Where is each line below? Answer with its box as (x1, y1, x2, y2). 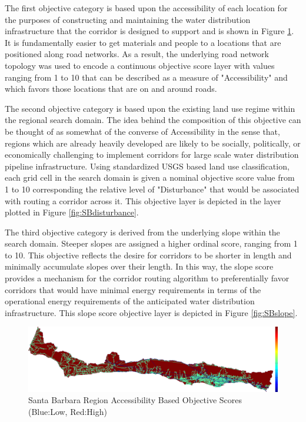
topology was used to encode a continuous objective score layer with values (5, 59, 275, 71)
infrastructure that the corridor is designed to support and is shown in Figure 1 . (5, 25, 294, 37)
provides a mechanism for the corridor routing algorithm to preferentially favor (5, 272, 290, 284)
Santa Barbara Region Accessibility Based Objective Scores (28, 394, 242, 406)
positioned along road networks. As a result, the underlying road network (5, 48, 269, 60)
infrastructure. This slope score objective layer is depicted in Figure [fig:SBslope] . (5, 306, 298, 318)
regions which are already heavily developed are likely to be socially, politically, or (5, 137, 301, 149)
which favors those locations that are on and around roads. (5, 82, 217, 95)
